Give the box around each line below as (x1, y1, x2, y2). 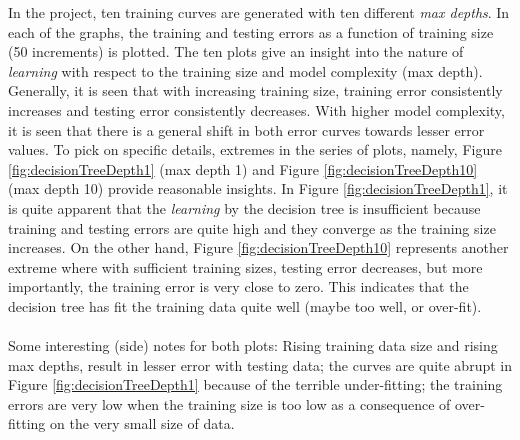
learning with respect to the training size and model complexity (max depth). (8, 60, 483, 81)
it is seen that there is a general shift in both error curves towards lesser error (8, 119, 485, 140)
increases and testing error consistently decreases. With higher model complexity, (8, 99, 505, 120)
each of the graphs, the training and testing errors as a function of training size (8, 21, 494, 42)
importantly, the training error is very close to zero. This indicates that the (8, 276, 469, 297)
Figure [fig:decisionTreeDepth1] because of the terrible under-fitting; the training (8, 374, 503, 395)
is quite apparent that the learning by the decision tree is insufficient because (8, 197, 481, 218)
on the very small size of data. (50, 413, 235, 434)
